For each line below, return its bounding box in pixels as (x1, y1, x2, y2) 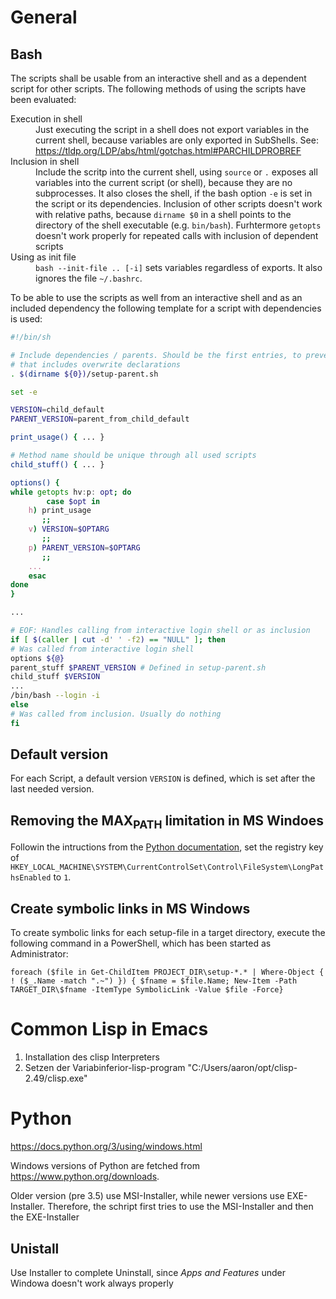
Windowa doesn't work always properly (10, 1277, 174, 1289)
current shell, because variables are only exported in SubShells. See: (35, 134, 319, 146)
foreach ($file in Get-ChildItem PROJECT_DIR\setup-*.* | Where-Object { (10, 967, 325, 978)
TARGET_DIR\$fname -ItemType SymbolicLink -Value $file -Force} (10, 985, 284, 995)
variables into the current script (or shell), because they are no (35, 177, 293, 188)
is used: (10, 313, 43, 325)
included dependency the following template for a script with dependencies (10, 302, 322, 314)
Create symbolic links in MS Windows (10, 900, 251, 917)
